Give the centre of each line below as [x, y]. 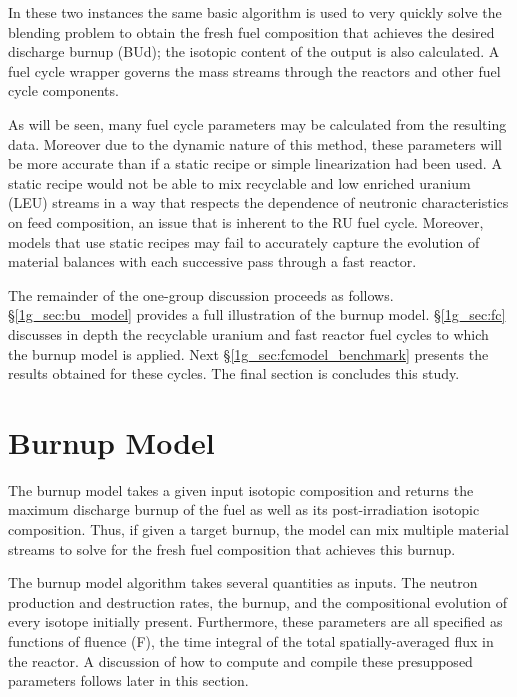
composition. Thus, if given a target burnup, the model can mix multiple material [258, 529]
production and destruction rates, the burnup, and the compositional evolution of [258, 601]
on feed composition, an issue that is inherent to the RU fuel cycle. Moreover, [246, 221]
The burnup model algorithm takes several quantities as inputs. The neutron [243, 582]
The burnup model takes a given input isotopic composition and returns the [241, 489]
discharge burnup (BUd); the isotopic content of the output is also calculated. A [254, 51]
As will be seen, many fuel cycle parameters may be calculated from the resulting [257, 123]
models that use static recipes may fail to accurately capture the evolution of [244, 241]
